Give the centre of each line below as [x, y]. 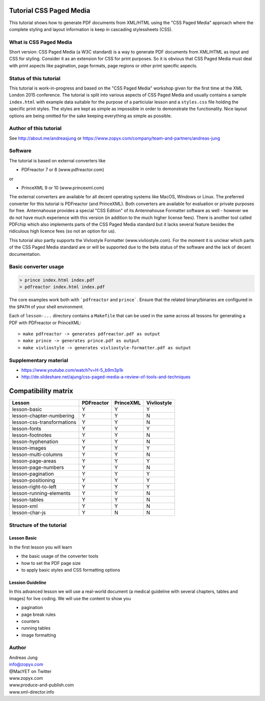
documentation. [25, 254]
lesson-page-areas [34, 461]
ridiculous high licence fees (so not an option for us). [63, 231]
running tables [36, 628]
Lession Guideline [28, 582]
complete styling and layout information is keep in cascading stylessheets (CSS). [91, 29]
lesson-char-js [29, 513]
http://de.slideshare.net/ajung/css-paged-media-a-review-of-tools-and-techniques [106, 377]
